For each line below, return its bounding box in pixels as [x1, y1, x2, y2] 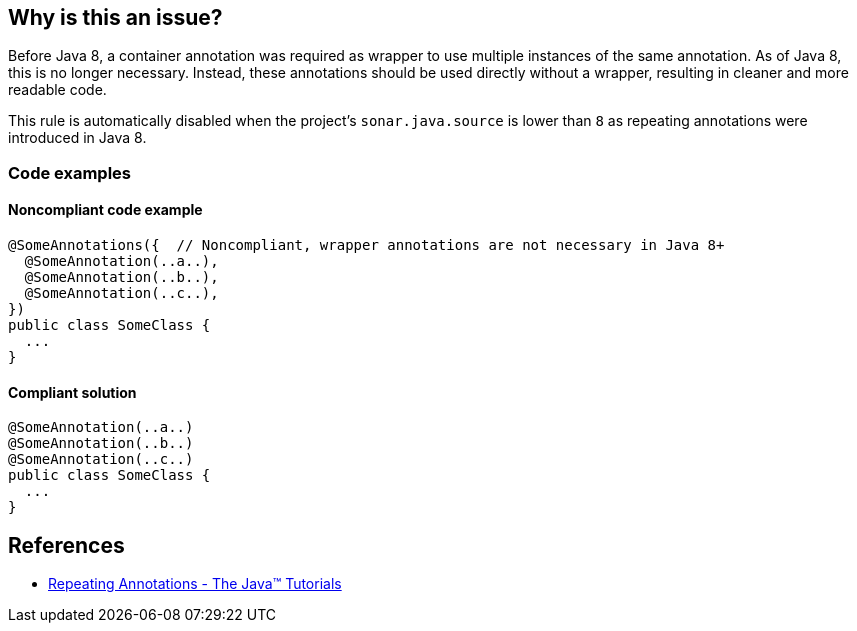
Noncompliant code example [8, 201, 203, 219]
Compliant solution [8, 383, 137, 401]
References [8, 532, 125, 558]
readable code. [8, 81, 107, 99]
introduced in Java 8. [8, 129, 147, 147]
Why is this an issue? [8, 5, 223, 30]
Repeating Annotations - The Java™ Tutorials [48, 575, 342, 593]
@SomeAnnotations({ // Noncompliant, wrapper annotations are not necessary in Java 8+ [8, 237, 725, 254]
